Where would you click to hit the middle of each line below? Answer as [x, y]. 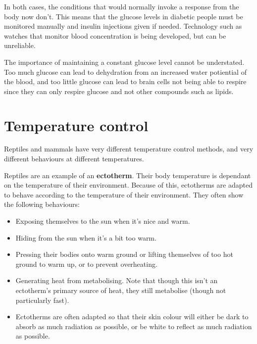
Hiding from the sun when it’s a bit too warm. [86, 237]
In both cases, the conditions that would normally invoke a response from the [122, 6]
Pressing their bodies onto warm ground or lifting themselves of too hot [124, 254]
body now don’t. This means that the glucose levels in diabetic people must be [124, 16]
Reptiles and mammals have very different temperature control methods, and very [129, 149]
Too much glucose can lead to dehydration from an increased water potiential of [125, 72]
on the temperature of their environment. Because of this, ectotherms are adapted [128, 185]
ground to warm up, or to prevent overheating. [86, 264]
